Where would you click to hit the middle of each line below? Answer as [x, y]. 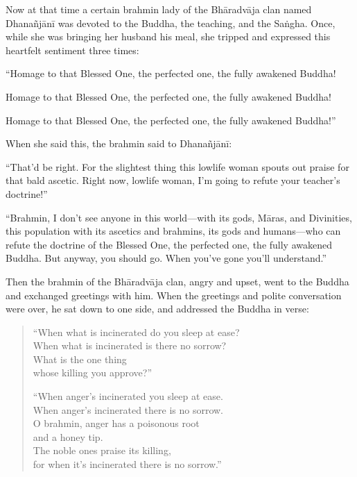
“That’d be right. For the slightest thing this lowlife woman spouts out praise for [177, 166]
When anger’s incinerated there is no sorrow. [128, 409]
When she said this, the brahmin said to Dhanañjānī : [119, 143]
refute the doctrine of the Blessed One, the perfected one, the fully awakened [169, 244]
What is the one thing [80, 359]
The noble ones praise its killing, [102, 450]
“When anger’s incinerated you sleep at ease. [128, 396]
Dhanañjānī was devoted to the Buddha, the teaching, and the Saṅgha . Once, [171, 23]
